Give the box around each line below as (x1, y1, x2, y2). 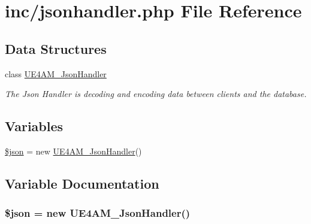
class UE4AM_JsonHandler (5, 67, 107, 80)
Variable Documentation (5, 174, 159, 192)
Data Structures (5, 39, 107, 57)
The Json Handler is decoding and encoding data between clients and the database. (5, 87, 307, 100)
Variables (5, 117, 64, 135)
